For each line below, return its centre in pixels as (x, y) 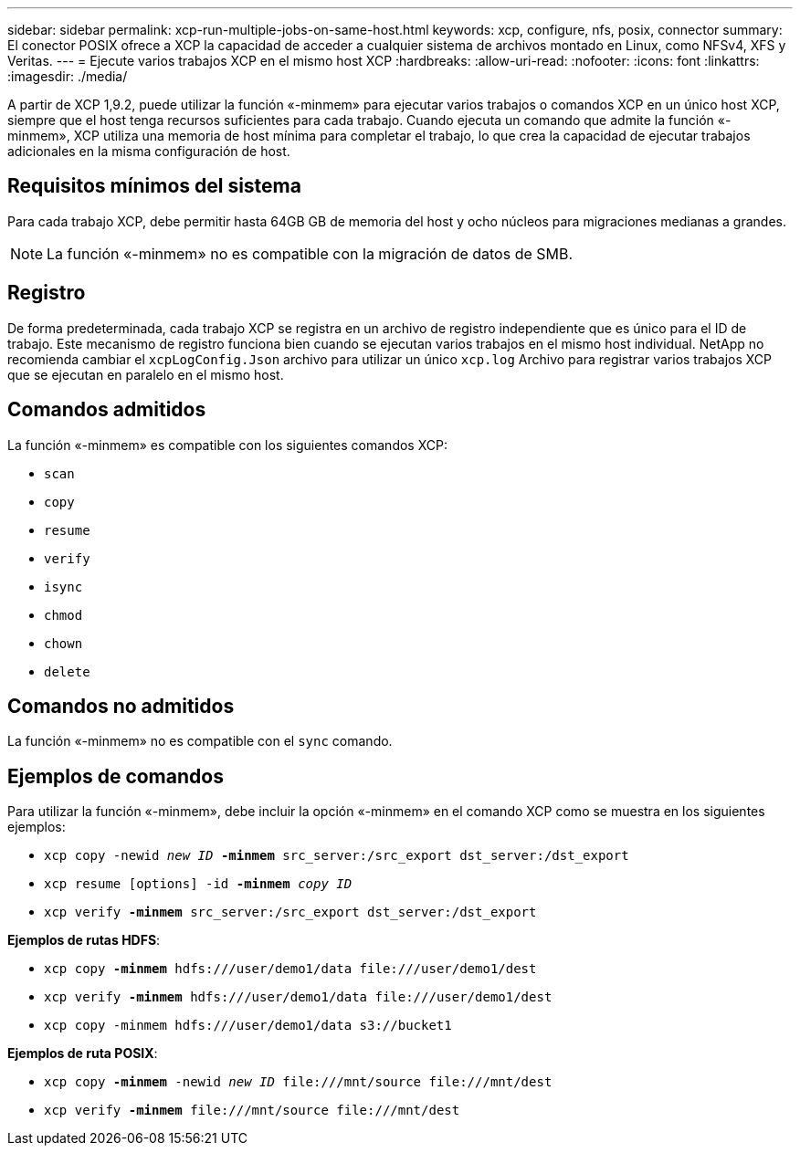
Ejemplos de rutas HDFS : (84, 940)
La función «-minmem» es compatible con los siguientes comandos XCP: (227, 445)
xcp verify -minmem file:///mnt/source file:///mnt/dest (252, 1111)
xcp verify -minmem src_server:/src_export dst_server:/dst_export (290, 912)
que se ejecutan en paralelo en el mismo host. (146, 374)
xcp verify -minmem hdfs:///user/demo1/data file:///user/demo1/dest (298, 997)
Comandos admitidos (107, 410)
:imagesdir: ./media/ (68, 76)
